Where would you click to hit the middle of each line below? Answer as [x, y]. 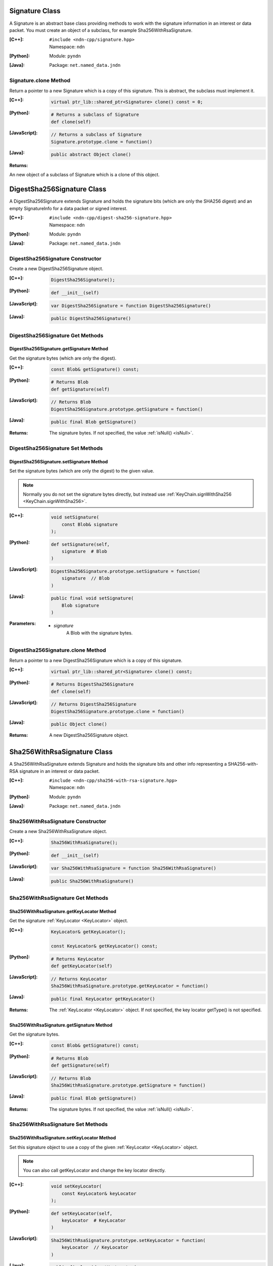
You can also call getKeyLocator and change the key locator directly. [95, 1170]
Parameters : [23, 623]
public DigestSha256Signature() [91, 319]
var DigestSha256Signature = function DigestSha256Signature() [131, 306]
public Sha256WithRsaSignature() [92, 881]
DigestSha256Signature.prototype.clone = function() [118, 711]
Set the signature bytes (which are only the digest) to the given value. [82, 471]
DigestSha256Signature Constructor [55, 259]
